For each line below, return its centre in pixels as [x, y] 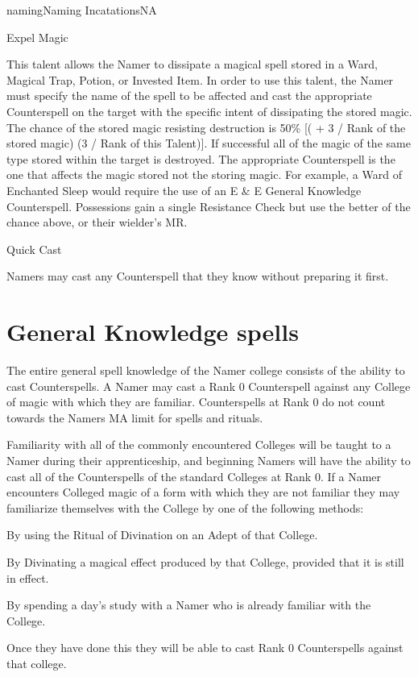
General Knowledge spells [153, 332]
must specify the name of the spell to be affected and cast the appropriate [189, 96]
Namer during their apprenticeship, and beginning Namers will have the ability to [209, 460]
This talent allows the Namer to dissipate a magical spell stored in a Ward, [192, 64]
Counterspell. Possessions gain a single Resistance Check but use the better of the [209, 206]
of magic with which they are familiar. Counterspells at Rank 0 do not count [196, 402]
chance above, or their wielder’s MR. [97, 222]
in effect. [28, 577]
